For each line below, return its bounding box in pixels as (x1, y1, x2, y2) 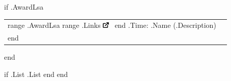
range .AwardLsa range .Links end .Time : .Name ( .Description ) (8, 20, 216, 30)
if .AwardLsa (4, 2, 44, 12)
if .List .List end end (4, 68, 68, 79)
